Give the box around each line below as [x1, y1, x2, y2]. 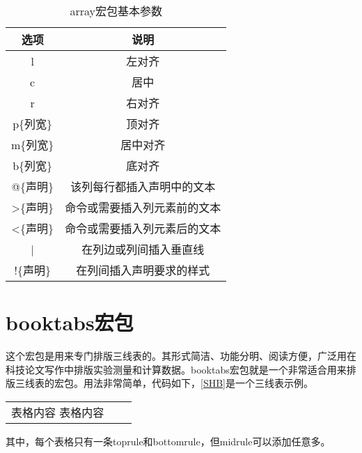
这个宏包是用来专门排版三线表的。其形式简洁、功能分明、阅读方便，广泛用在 [6, 348, 356, 363]
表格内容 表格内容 [11, 404, 104, 420]
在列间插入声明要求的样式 [76, 262, 210, 278]
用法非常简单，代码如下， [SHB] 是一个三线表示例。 [83, 376, 313, 390]
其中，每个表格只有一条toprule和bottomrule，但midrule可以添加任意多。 [6, 433, 331, 448]
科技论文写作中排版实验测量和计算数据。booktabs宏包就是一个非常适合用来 [6, 362, 347, 376]
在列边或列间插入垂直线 [81, 241, 205, 257]
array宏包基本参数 [70, 3, 162, 19]
